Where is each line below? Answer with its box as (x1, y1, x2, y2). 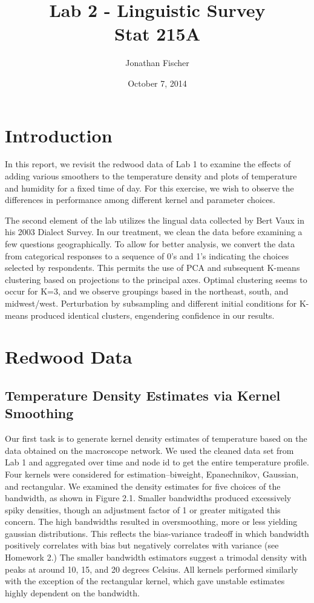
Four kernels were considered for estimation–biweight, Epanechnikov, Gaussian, (5, 467, 299, 480)
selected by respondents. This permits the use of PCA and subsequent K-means (5, 261, 300, 274)
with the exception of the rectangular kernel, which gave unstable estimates (5, 575, 285, 587)
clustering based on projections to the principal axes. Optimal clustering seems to (5, 273, 307, 285)
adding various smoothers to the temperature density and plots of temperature (5, 170, 297, 182)
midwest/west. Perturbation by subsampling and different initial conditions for (5, 296, 297, 309)
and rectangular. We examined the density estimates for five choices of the (5, 479, 281, 492)
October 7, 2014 (128, 76, 187, 89)
